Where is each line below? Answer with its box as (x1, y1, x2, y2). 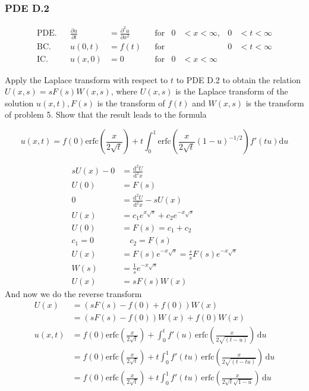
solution (5, 96, 34, 109)
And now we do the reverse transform (5, 287, 142, 299)
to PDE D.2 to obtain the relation (176, 73, 301, 86)
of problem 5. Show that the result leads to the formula (5, 108, 207, 121)
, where (111, 85, 138, 97)
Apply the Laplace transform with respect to (5, 73, 168, 86)
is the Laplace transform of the (175, 85, 288, 97)
